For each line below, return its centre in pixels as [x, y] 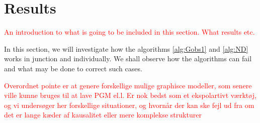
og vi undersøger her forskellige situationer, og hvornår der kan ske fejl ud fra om [129, 105]
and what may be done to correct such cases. [73, 68]
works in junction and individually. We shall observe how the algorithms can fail [128, 58]
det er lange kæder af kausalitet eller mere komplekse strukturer [103, 115]
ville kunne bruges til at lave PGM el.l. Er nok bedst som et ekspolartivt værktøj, [130, 95]
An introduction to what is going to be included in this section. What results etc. [129, 32]
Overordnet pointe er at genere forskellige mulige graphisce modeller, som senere [128, 85]
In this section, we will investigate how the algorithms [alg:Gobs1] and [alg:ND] [126, 48]
